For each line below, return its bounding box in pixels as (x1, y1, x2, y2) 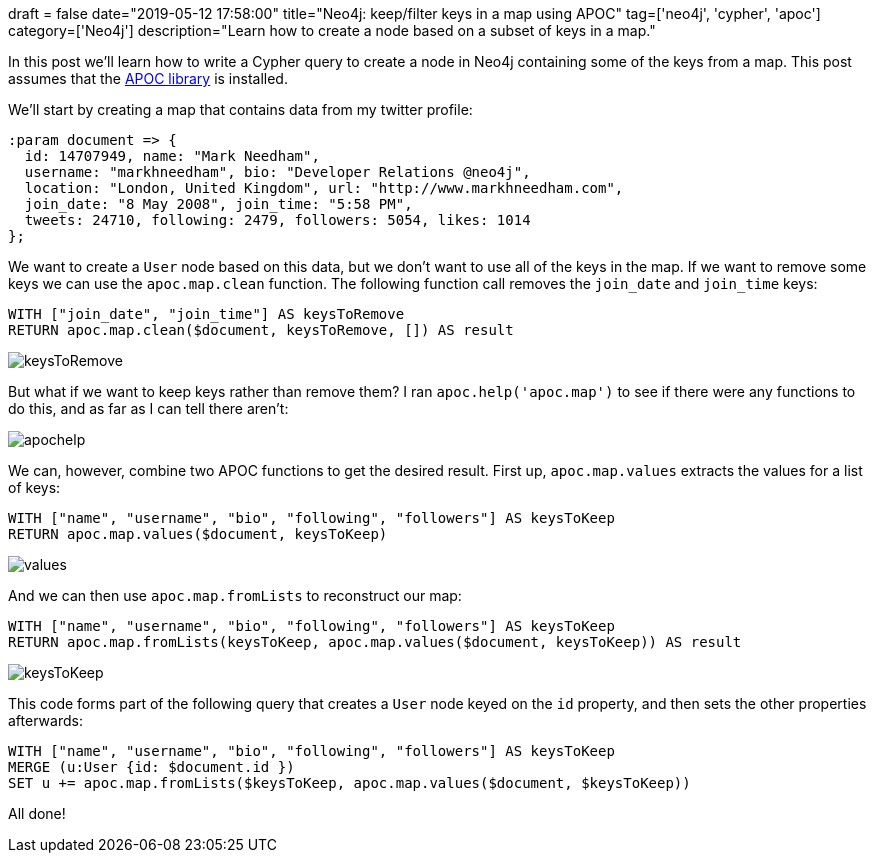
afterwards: (8, 712, 83, 729)
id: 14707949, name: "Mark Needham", (24, 148, 320, 164)
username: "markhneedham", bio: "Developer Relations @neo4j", (24, 164, 531, 180)
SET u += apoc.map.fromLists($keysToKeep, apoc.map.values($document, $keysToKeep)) (8, 775, 691, 791)
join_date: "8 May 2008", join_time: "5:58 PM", (24, 196, 413, 212)
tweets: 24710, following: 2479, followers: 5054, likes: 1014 (24, 212, 531, 228)
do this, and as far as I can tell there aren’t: (8, 400, 289, 417)
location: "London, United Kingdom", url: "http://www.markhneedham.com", (24, 180, 624, 196)
